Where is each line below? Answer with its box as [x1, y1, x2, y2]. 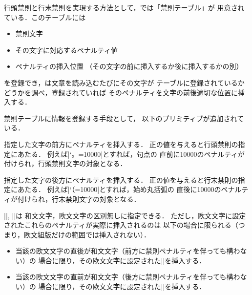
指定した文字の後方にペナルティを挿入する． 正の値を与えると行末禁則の [4, 174, 238, 185]
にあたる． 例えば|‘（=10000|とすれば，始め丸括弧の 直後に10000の [10, 184, 221, 194]
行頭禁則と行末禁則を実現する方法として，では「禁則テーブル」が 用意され [4, 2, 245, 12]
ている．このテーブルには [4, 12, 86, 22]
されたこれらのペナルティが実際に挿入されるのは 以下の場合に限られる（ [4, 220, 238, 230]
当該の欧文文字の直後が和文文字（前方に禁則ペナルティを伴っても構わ [15, 246, 240, 256]
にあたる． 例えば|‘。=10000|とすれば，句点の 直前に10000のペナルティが [10, 148, 245, 159]
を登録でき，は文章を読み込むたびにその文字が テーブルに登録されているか [4, 77, 245, 87]
